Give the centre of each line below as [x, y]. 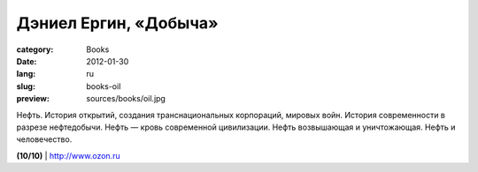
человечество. [44, 139]
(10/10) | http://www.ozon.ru [68, 155]
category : [35, 49]
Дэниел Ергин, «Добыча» [117, 23]
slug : [26, 86]
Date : [27, 61]
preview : [33, 99]
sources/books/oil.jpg [126, 99]
